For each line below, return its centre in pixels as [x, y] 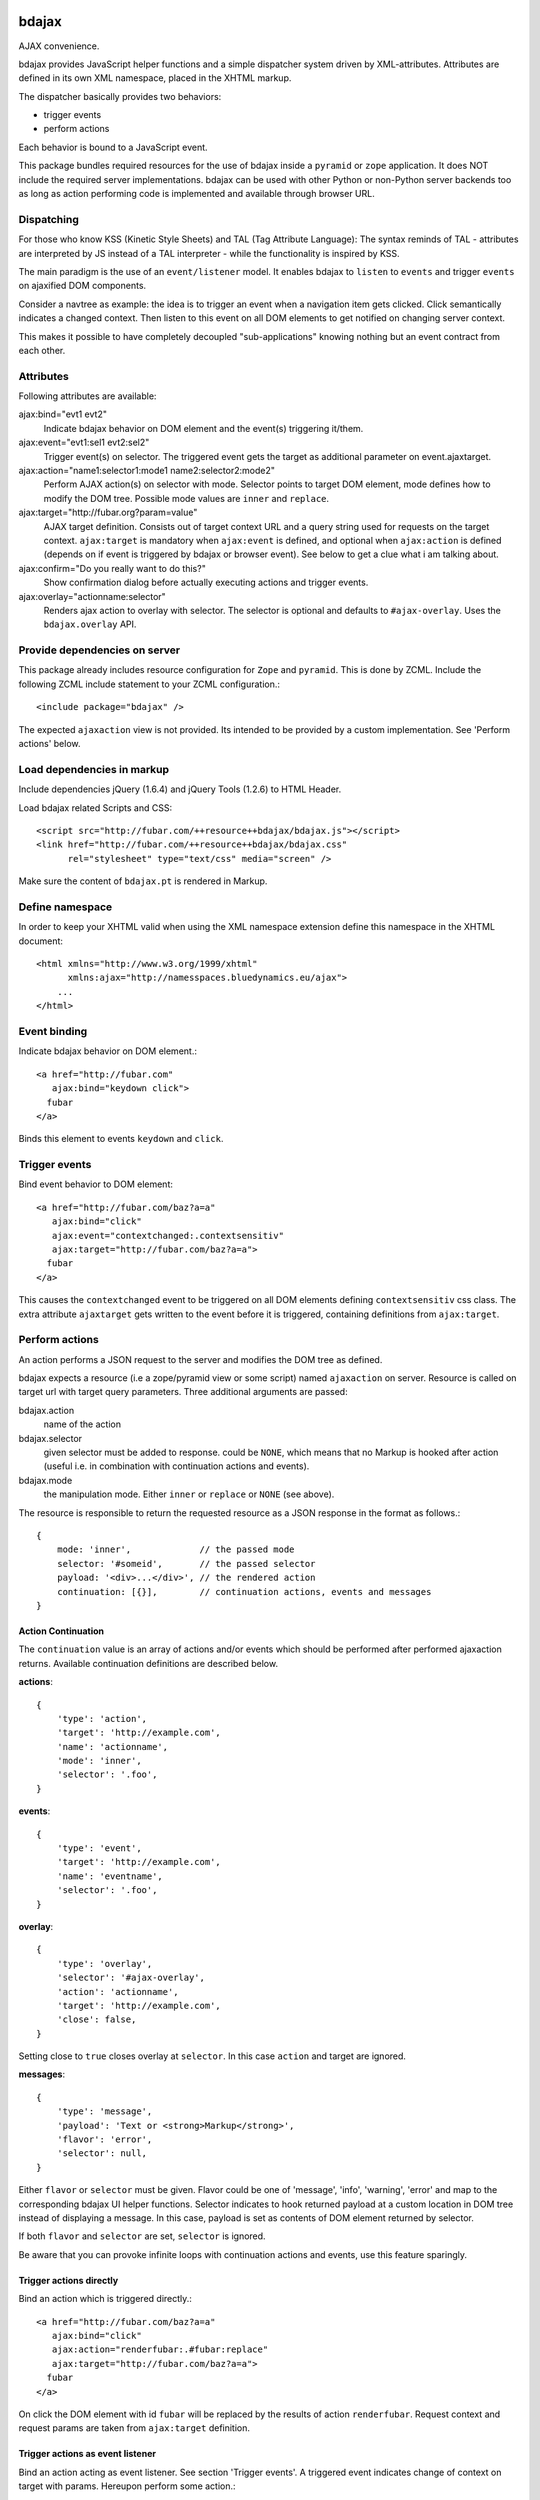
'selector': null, [102, 2153]
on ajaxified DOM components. [82, 286]
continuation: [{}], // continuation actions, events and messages [244, 1591]
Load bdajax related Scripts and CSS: [95, 807]
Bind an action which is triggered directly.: [105, 2299]
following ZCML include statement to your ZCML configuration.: [149, 684]
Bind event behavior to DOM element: [96, 1184]
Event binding [53, 1031]
